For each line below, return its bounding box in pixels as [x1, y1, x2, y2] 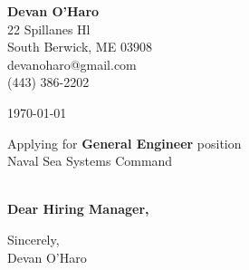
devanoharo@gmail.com [7, 54, 137, 73]
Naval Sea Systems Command [7, 151, 173, 170]
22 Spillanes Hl [7, 19, 91, 38]
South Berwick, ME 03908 [7, 37, 152, 56]
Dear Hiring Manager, [7, 199, 149, 218]
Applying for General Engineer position [7, 133, 242, 152]
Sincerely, [7, 229, 60, 248]
